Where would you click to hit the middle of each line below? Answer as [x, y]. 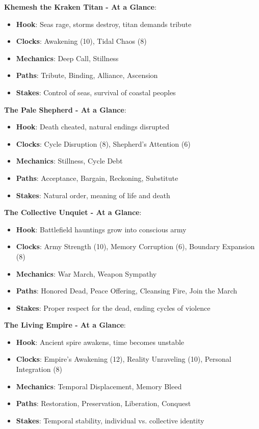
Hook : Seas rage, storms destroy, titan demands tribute [104, 24]
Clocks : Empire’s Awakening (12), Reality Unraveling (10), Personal [124, 359]
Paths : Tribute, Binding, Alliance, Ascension [87, 75]
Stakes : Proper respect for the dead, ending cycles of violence [113, 307]
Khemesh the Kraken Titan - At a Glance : [80, 7]
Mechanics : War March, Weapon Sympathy [86, 273]
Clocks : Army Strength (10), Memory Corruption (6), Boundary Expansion [135, 246]
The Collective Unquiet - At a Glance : [73, 212]
